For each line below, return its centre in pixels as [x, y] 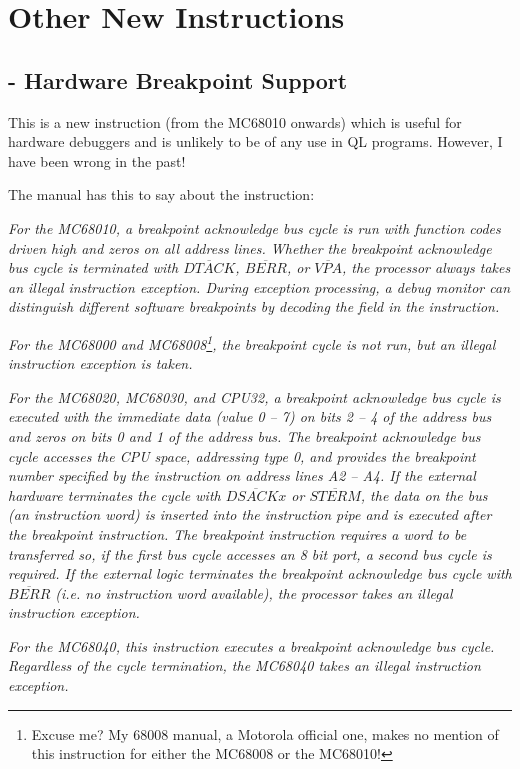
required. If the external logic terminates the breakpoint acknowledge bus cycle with [260, 573]
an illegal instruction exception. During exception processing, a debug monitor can [259, 286]
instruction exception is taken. [100, 363]
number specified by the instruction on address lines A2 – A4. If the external [242, 475]
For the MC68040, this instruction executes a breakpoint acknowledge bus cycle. [251, 645]
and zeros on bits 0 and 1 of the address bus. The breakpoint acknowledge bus [244, 435]
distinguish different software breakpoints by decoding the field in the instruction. [254, 306]
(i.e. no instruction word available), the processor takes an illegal [254, 592]
